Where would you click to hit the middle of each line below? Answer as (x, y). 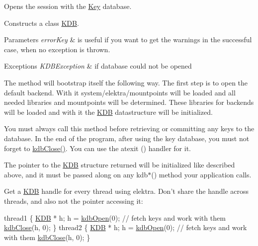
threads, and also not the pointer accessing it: (74, 201)
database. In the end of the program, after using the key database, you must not (127, 138)
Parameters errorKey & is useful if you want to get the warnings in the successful (128, 40)
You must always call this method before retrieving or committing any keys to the (129, 128)
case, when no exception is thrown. (57, 49)
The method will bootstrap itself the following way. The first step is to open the (126, 82)
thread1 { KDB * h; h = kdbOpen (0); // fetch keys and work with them (115, 217)
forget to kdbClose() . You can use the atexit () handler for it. (97, 148)
